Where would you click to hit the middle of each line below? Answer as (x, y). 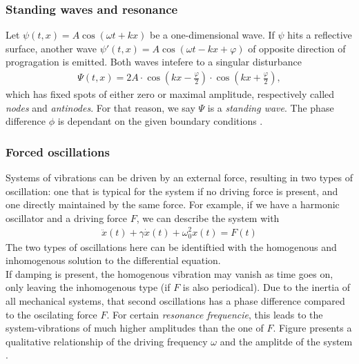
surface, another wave (51, 48)
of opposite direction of (297, 48)
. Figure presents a (312, 328)
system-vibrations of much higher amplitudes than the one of (135, 328)
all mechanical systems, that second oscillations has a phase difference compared (175, 301)
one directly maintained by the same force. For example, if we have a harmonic (173, 204)
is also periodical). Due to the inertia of (266, 287)
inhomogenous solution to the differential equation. (113, 260)
